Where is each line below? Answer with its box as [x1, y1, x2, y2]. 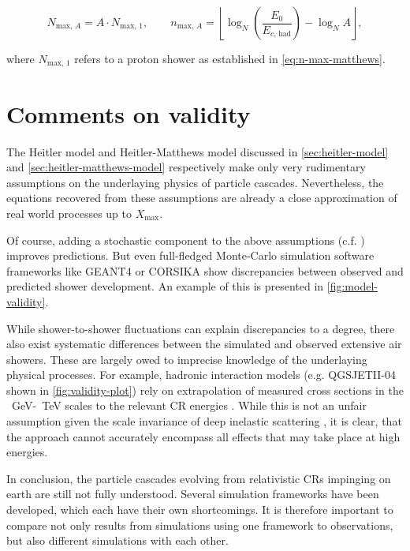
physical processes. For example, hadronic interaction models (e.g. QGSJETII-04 [6, 366, 396, 383]
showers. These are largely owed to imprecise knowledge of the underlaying [6, 350, 367, 367]
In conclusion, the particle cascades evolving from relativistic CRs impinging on [6, 470, 391, 486]
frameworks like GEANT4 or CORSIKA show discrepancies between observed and [6, 262, 404, 279]
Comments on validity [6, 97, 251, 129]
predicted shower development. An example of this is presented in [6, 278, 324, 294]
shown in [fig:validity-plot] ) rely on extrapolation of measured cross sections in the [6, 381, 404, 398]
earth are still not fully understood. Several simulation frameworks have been [6, 485, 379, 502]
